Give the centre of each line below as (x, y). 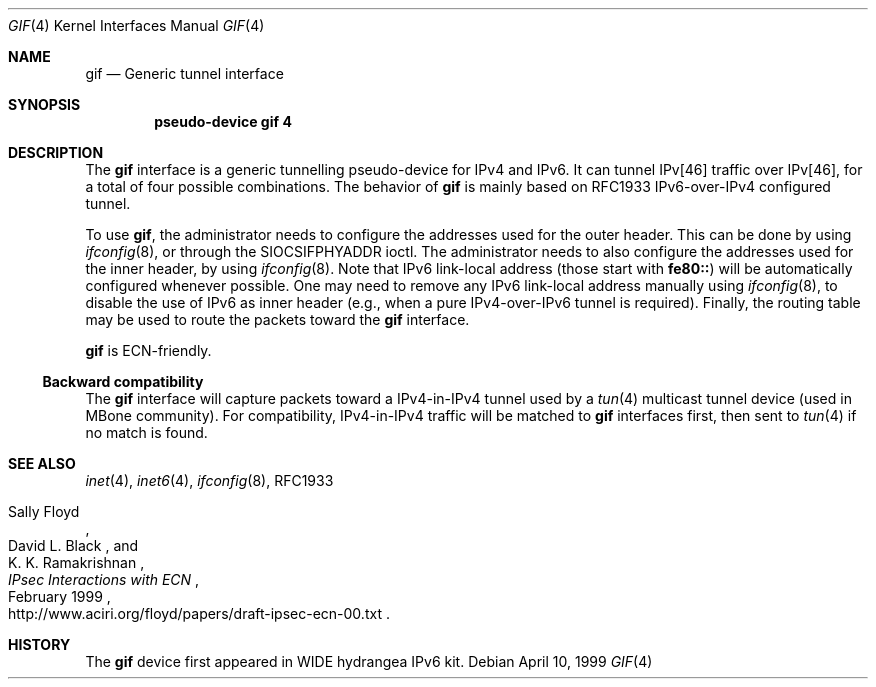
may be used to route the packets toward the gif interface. (277, 319)
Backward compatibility (123, 381)
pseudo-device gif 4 (223, 121)
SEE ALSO (42, 463)
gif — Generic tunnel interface (184, 73)
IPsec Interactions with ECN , (104, 579)
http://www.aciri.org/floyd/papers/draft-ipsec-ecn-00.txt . (199, 613)
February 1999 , (59, 596)
